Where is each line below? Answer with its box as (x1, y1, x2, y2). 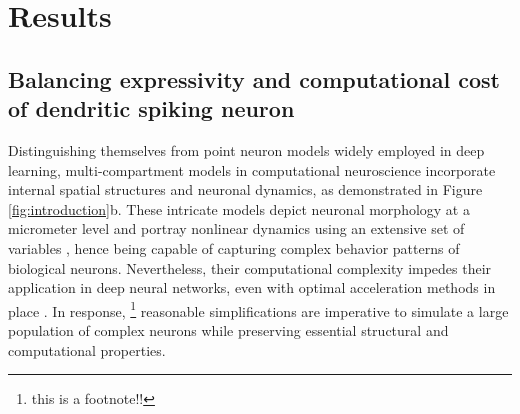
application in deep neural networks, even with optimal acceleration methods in (8, 277, 496, 298)
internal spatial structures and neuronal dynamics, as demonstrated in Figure (8, 179, 483, 200)
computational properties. (8, 339, 166, 360)
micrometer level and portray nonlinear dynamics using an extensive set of (8, 218, 465, 239)
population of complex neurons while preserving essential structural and (8, 319, 449, 340)
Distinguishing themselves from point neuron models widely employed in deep (8, 139, 485, 160)
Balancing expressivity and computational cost (8, 63, 501, 94)
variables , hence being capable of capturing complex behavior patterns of (8, 237, 460, 258)
